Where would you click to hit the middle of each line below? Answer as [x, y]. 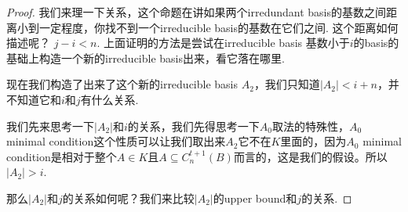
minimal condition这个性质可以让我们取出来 [116, 141]
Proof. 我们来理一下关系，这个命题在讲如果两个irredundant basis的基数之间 [196, 12]
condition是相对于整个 [62, 156]
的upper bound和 [255, 198]
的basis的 [376, 43]
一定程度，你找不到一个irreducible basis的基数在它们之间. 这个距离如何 [219, 27]
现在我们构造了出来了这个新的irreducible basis [122, 84]
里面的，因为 [313, 141]
